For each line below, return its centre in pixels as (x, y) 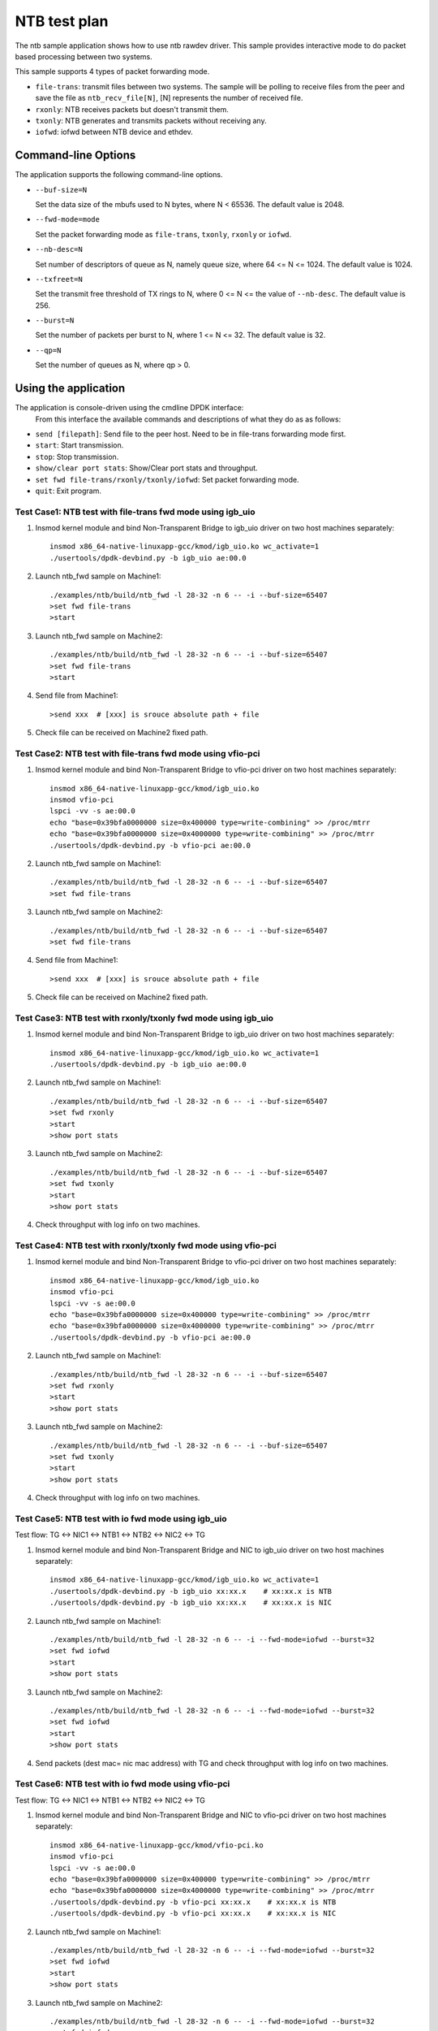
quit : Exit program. (68, 491)
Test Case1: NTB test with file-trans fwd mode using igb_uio (135, 512)
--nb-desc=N (59, 249)
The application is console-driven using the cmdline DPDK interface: (129, 408)
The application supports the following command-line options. (119, 175)
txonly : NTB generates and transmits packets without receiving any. (151, 120)
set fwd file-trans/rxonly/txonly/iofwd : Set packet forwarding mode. (167, 479)
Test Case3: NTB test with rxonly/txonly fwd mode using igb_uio (144, 1018)
